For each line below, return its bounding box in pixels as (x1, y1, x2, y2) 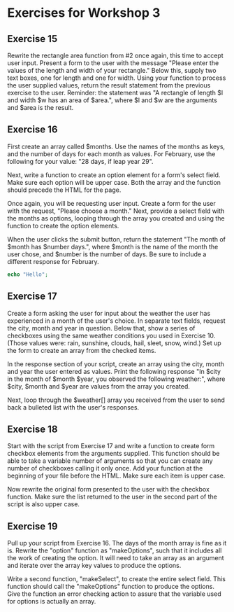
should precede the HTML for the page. (7, 186, 122, 194)
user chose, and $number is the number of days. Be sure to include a (7, 250, 207, 258)
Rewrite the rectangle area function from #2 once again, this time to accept (7, 51, 224, 60)
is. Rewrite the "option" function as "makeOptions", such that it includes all (7, 546, 222, 555)
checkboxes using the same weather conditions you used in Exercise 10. (7, 331, 216, 340)
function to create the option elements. (7, 221, 119, 230)
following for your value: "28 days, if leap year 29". (7, 157, 154, 165)
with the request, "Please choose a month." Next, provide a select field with (7, 207, 225, 215)
